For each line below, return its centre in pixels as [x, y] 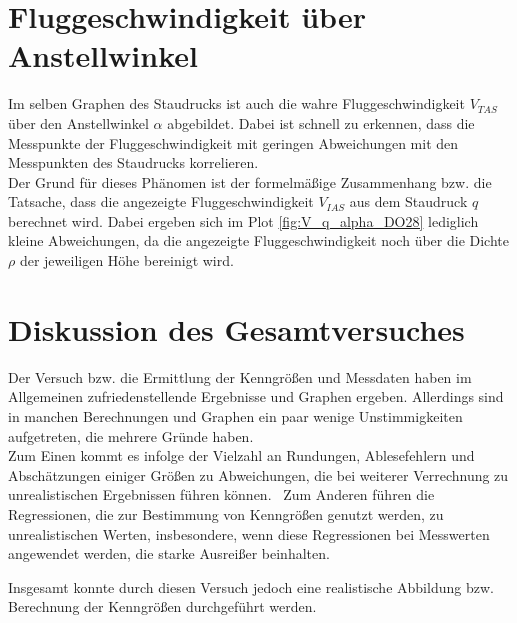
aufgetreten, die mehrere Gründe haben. [131, 435]
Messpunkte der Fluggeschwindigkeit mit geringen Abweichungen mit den [233, 142]
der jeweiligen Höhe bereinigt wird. [126, 260]
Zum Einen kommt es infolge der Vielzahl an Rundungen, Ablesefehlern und [241, 455]
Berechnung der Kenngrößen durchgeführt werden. [162, 606]
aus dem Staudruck [408, 201]
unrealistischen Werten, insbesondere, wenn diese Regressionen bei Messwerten [249, 533]
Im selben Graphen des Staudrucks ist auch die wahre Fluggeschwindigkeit [236, 103]
